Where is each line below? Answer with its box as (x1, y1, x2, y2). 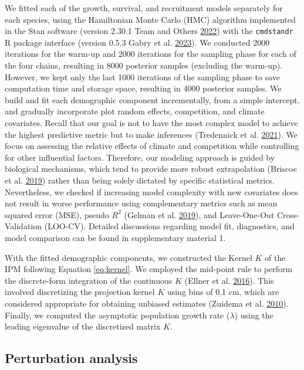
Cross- (276, 208, 300, 220)
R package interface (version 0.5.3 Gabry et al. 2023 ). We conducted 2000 (5, 36, 270, 48)
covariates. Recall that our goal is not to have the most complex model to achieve (5, 117, 298, 128)
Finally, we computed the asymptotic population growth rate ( (5, 308, 230, 321)
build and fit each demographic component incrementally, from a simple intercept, (5, 93, 300, 106)
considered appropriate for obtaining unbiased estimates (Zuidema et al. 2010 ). (5, 297, 289, 309)
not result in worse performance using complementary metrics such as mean (5, 197, 278, 209)
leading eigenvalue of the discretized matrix (5, 320, 161, 332)
